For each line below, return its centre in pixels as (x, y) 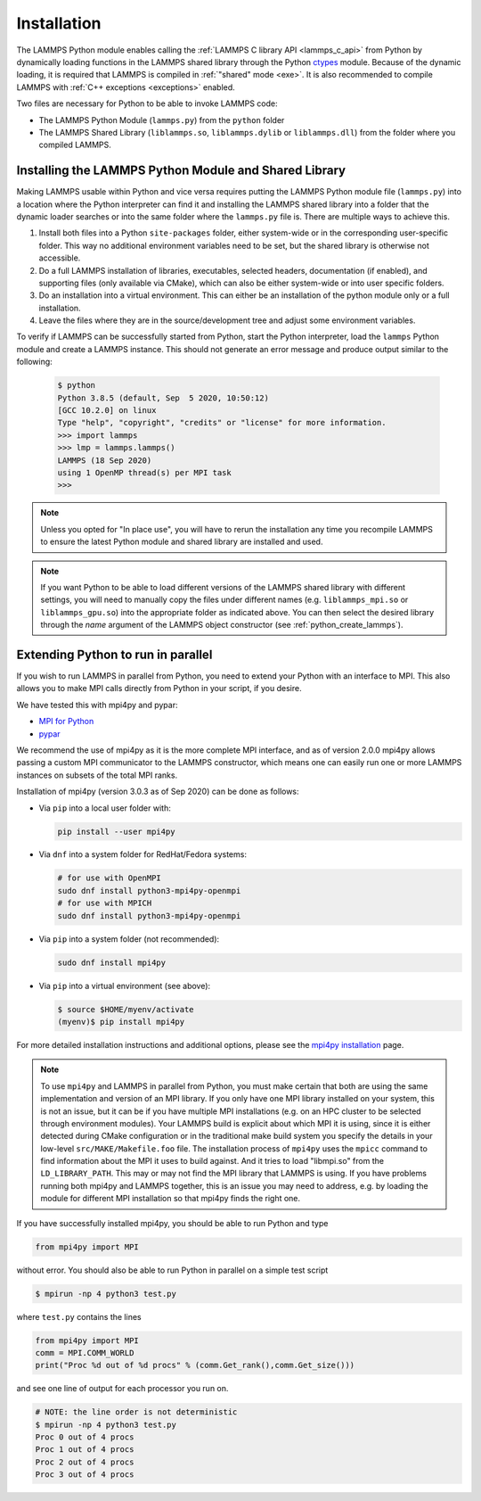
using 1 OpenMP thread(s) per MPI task (144, 472)
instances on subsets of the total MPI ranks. (97, 775)
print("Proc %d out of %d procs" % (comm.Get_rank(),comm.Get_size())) (195, 1365)
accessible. (60, 258)
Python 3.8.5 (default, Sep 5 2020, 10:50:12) (163, 398)
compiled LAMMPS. (75, 145)
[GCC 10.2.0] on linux (107, 411)
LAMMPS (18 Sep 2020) (105, 460)
